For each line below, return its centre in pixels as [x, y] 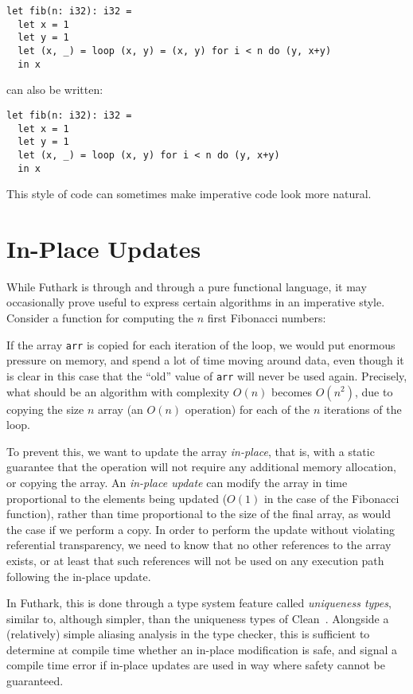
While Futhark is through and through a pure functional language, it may [187, 286]
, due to [374, 391]
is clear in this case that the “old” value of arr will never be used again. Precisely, [207, 375]
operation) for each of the [247, 409]
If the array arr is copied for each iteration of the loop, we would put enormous [201, 344]
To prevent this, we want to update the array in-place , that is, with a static [191, 451]
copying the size [45, 409]
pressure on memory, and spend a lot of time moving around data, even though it [205, 360]
